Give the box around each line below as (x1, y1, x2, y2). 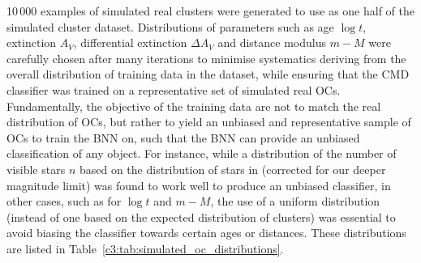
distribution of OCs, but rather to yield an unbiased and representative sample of (6, 113, 411, 130)
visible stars (6, 160, 66, 177)
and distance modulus (217, 34, 326, 51)
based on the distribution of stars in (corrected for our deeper (79, 160, 386, 177)
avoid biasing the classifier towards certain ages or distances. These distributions (6, 224, 406, 241)
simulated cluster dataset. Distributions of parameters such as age (6, 18, 334, 35)
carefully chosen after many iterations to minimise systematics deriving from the (6, 49, 406, 66)
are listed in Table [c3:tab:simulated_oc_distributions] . (6, 240, 284, 257)
